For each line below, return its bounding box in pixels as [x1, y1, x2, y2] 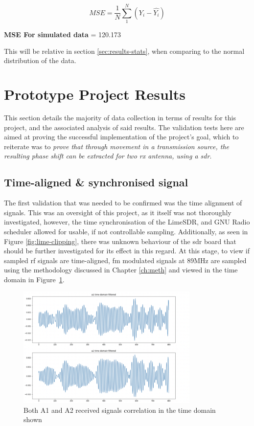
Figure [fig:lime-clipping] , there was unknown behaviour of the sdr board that [4, 236, 236, 246]
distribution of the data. [4, 55, 76, 66]
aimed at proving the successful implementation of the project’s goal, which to [4, 132, 239, 142]
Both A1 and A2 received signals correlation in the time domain [23, 404, 216, 415]
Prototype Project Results [4, 84, 185, 104]
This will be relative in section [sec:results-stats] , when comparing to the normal [4, 45, 245, 56]
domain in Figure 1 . [4, 274, 65, 284]
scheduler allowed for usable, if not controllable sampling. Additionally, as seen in [4, 226, 248, 236]
